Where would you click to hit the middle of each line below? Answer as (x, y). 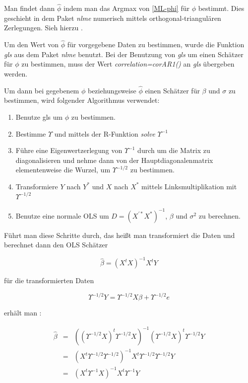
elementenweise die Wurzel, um (63, 170)
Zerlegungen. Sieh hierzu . (43, 28)
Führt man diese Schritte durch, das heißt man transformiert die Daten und (120, 235)
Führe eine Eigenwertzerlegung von (69, 150)
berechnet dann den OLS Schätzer (56, 245)
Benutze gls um (39, 117)
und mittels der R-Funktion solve (105, 133)
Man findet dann (30, 8)
